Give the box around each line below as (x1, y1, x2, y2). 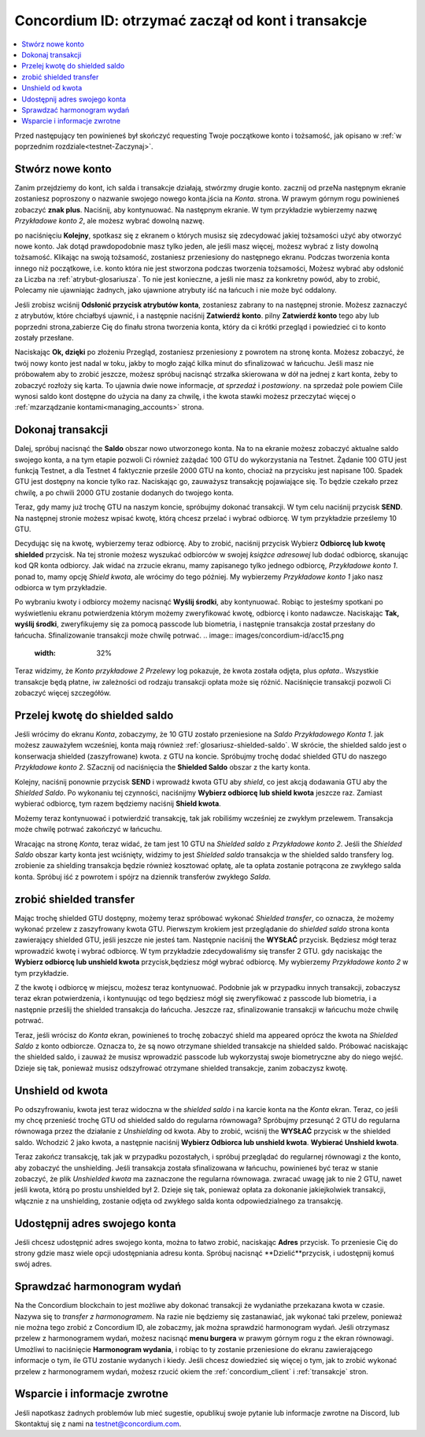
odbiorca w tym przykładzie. (14, 582, 107, 592)
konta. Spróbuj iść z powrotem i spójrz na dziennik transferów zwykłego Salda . (14, 872, 272, 881)
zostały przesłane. (14, 333, 74, 342)
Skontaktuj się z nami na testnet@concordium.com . (14, 1419, 182, 1428)
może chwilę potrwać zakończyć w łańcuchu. (14, 825, 163, 834)
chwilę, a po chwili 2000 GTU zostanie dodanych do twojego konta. (14, 488, 234, 497)
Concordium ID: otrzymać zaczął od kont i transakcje (14, 12, 368, 29)
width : (34, 648, 57, 657)
